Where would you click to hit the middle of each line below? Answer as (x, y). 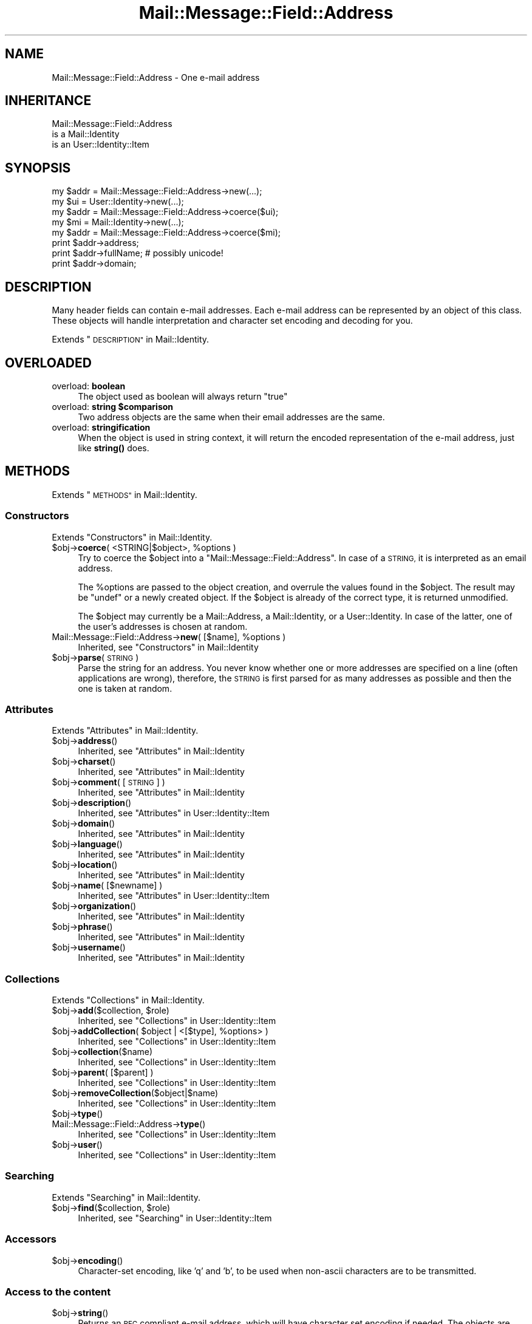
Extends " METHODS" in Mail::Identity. (124, 494)
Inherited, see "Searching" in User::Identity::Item (175, 1218)
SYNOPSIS (38, 168)
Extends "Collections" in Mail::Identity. (128, 1000)
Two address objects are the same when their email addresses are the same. (231, 417)
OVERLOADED (48, 363)
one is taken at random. (125, 688)
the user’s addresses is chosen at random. (163, 626)
